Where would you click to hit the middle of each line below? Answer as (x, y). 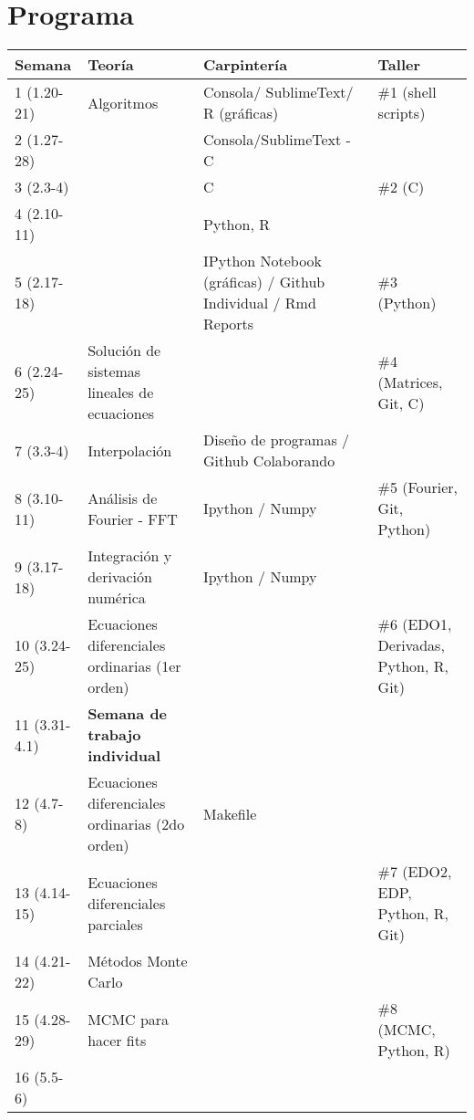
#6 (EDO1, (415, 624)
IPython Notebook (263, 261)
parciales (115, 924)
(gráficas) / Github (264, 282)
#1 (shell (407, 92)
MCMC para (129, 1019)
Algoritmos (123, 102)
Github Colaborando (269, 461)
